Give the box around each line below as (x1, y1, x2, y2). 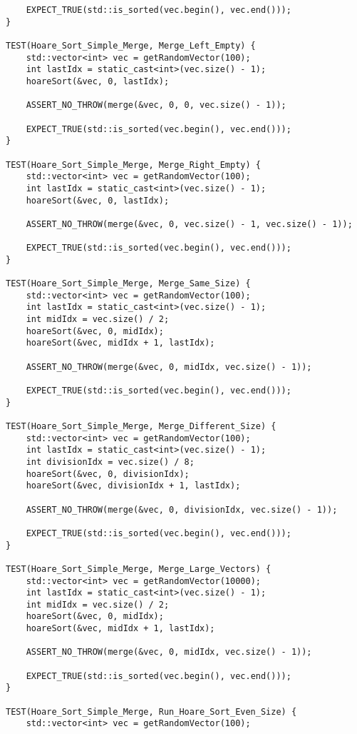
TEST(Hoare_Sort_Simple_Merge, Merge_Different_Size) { (6, 421, 276, 431)
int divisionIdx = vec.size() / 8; (26, 456, 195, 467)
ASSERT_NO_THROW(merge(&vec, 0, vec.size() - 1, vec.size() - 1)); (26, 218, 353, 229)
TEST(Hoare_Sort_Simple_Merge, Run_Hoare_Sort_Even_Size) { (6, 706, 297, 717)
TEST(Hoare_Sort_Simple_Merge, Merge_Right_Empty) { (6, 159, 261, 170)
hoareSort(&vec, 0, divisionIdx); (26, 468, 190, 479)
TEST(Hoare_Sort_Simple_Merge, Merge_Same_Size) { (6, 278, 251, 289)
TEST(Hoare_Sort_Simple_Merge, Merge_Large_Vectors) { (6, 563, 271, 574)
